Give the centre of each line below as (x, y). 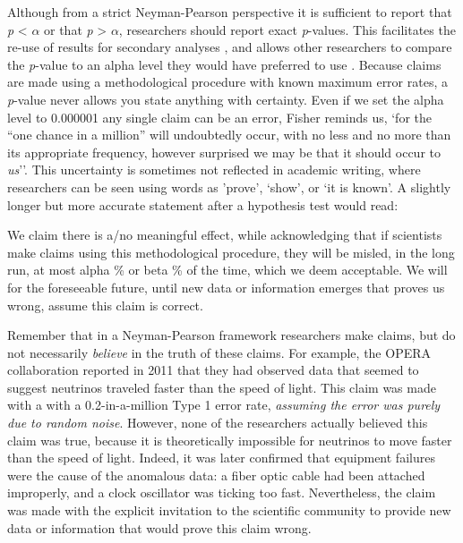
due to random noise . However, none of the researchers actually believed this (218, 423)
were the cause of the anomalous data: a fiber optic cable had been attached (216, 475)
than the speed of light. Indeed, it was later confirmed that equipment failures (221, 458)
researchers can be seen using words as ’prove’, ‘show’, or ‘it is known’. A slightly (229, 187)
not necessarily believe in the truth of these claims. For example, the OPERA (219, 352)
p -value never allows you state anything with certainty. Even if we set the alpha (226, 99)
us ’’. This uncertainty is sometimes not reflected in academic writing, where (214, 170)
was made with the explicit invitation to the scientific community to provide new (229, 510)
